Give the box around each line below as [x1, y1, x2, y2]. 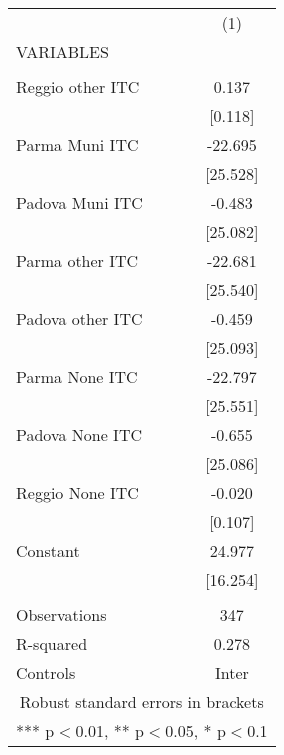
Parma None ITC [16, 365, 138, 388]
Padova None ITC [16, 423, 142, 446]
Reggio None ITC [16, 481, 139, 504]
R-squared [16, 632, 88, 655]
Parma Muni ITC [16, 133, 139, 156]
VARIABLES [16, 40, 109, 63]
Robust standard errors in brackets [19, 690, 264, 713]
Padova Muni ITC [16, 191, 143, 214]
